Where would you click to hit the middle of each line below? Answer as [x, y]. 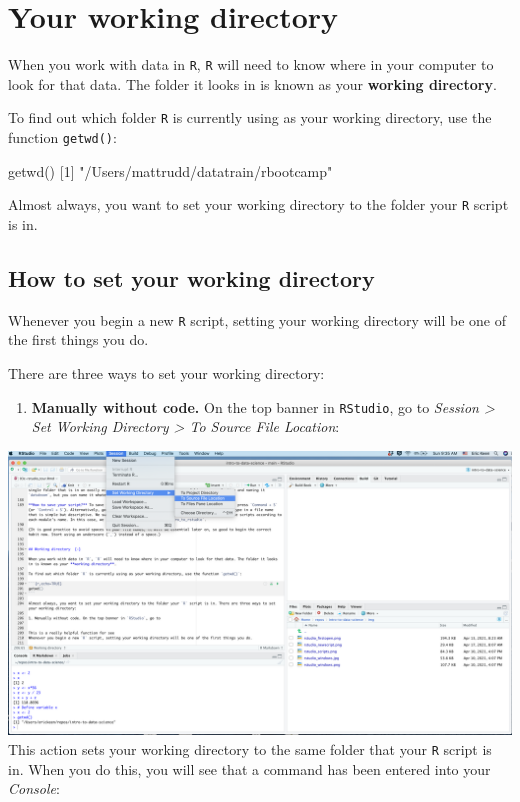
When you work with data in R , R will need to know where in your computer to [251, 64]
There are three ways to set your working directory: [166, 372]
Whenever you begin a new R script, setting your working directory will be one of [257, 319]
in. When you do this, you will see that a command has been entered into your [249, 768]
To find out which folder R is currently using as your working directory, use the [250, 117]
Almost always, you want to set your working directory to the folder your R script [258, 204]
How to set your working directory [191, 277]
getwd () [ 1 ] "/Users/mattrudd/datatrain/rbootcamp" [170, 170]
